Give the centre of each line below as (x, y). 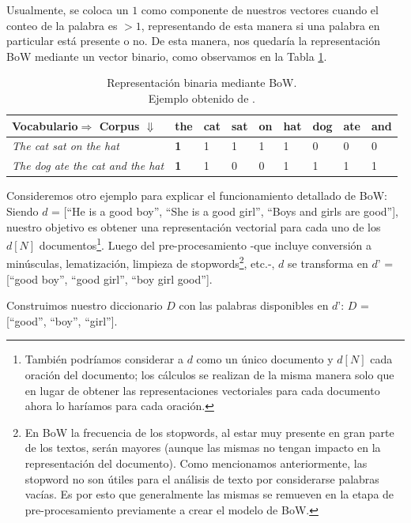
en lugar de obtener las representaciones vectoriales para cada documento (202, 390)
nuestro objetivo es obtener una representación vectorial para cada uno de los (194, 226)
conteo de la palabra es (62, 25)
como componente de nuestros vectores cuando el (260, 9)
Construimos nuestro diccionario (85, 305)
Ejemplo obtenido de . (202, 98)
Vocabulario (45, 125)
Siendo (23, 211)
